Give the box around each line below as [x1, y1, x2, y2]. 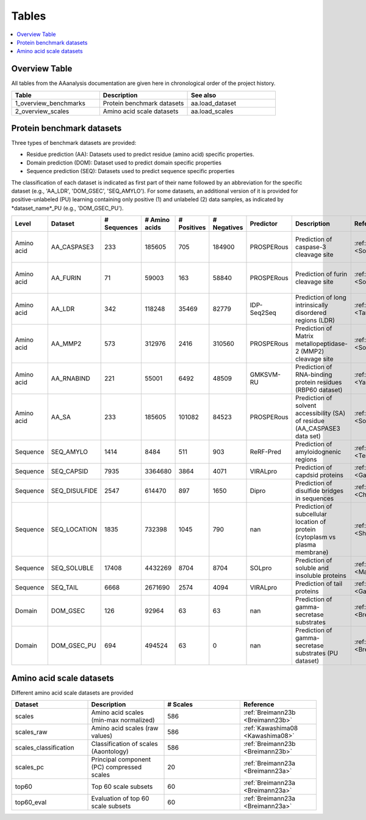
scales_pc [15, 763, 44, 772]
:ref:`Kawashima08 [243, 724, 298, 733]
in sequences [295, 494, 334, 503]
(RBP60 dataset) [295, 386, 343, 394]
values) [91, 731, 113, 740]
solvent [295, 401, 317, 410]
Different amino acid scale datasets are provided [11, 689, 134, 696]
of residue [295, 416, 325, 425]
